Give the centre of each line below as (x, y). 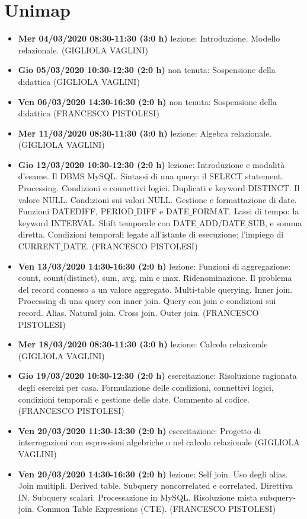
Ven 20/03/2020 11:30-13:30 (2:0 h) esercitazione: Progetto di (140, 430)
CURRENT (39, 246)
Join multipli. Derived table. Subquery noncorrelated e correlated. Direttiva (156, 485)
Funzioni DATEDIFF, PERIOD (76, 211)
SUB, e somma (275, 222)
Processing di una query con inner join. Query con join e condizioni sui (147, 301)
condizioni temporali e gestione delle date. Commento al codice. (134, 399)
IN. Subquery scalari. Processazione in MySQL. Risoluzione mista (138, 497)
